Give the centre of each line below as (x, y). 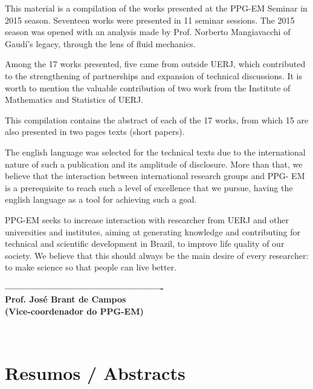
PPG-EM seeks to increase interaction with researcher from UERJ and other (147, 219)
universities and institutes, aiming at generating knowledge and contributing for (153, 231)
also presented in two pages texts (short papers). (95, 132)
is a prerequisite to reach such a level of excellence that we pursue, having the (149, 187)
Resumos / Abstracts (95, 373)
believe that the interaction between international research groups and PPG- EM (155, 176)
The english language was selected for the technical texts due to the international (155, 152)
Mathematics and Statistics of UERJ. (74, 100)
